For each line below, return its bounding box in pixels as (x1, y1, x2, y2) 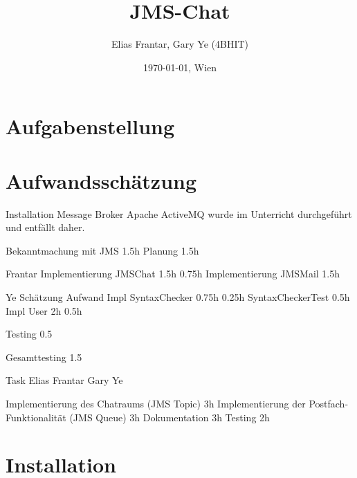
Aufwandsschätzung (6, 166, 197, 194)
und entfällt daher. (6, 220, 85, 235)
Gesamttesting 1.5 (6, 349, 82, 364)
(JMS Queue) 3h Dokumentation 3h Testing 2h (69, 410, 270, 424)
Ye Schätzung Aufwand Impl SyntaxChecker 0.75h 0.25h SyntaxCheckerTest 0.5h (6, 290, 350, 304)
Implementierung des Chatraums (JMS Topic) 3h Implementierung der (6, 396, 306, 410)
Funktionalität (6, 410, 66, 424)
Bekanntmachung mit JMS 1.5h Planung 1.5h (6, 243, 199, 257)
